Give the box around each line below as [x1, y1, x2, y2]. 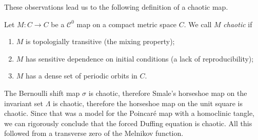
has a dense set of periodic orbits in [26, 70, 137, 81]
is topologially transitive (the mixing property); [26, 36, 175, 47]
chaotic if [223, 18, 252, 29]
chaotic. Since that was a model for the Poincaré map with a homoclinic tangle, [4, 108, 254, 118]
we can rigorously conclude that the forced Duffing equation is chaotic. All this [4, 117, 252, 128]
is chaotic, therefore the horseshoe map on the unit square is [53, 97, 243, 108]
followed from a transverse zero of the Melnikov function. [4, 128, 184, 138]
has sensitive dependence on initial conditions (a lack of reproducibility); [26, 53, 254, 64]
